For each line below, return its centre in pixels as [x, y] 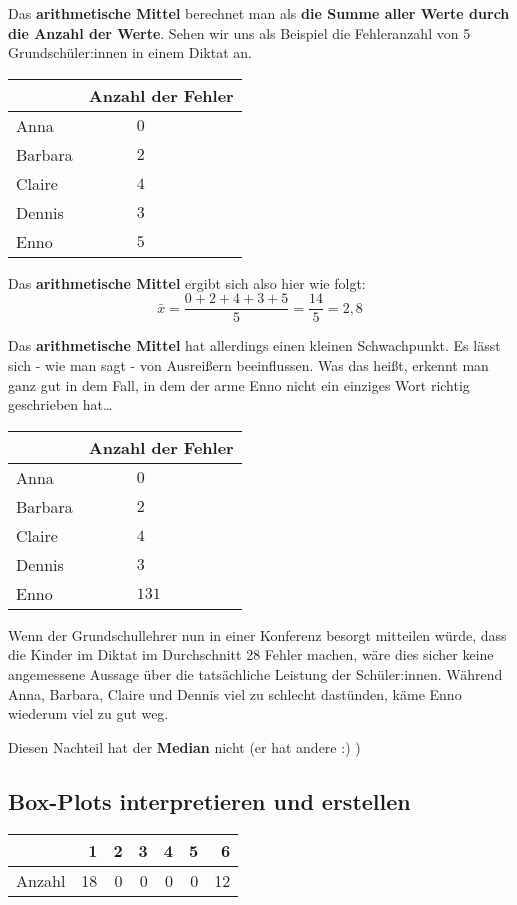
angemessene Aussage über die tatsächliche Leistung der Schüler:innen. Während [255, 674]
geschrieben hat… [60, 404]
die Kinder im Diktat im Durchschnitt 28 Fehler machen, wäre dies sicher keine [251, 654]
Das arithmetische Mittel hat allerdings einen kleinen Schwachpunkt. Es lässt [254, 345]
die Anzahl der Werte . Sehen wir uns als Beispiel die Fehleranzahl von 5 [239, 32]
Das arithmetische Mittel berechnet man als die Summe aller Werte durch [259, 13]
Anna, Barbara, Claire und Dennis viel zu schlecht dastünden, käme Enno [235, 693]
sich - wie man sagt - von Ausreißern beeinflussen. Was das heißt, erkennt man [248, 365]
